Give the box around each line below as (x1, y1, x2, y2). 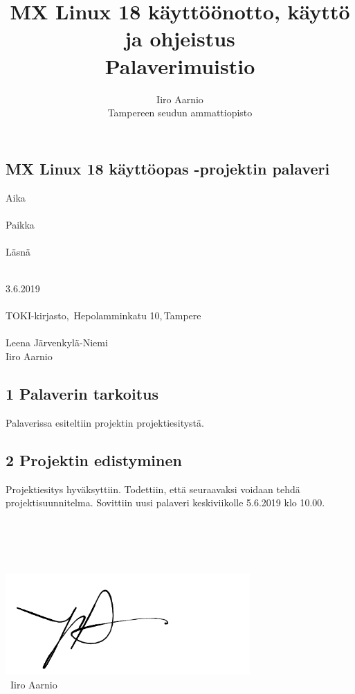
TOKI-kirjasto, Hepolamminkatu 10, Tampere (6, 308, 201, 323)
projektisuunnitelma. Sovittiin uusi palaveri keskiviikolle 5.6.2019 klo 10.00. (6, 495, 325, 510)
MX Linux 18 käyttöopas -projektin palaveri (6, 157, 330, 179)
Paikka (6, 217, 35, 231)
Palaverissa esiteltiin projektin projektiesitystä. (6, 415, 204, 429)
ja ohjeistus (125, 24, 235, 53)
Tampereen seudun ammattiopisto (107, 105, 253, 120)
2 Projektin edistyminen (6, 449, 182, 470)
